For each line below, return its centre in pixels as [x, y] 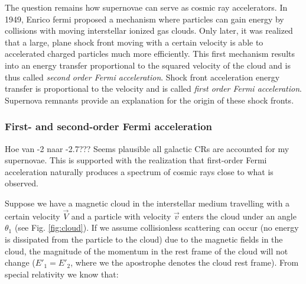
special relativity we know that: [62, 274]
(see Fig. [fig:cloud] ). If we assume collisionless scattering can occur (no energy [157, 227]
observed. [22, 183]
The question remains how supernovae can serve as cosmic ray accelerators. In [146, 7]
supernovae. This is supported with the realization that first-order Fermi [136, 160]
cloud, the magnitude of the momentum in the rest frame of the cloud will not [147, 251]
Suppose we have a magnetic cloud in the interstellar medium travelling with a [147, 203]
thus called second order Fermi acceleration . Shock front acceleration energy [142, 77]
